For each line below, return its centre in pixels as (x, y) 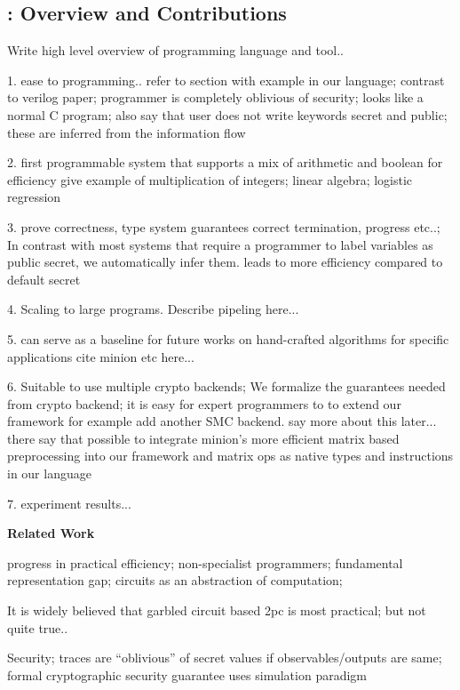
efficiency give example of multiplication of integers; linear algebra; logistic (210, 179)
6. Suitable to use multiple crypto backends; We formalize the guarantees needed (226, 386)
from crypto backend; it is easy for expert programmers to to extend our (204, 403)
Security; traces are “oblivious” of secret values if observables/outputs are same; (225, 658)
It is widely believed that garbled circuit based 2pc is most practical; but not (217, 610)
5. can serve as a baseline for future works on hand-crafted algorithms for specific (228, 338)
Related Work (51, 533)
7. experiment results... (69, 503)
